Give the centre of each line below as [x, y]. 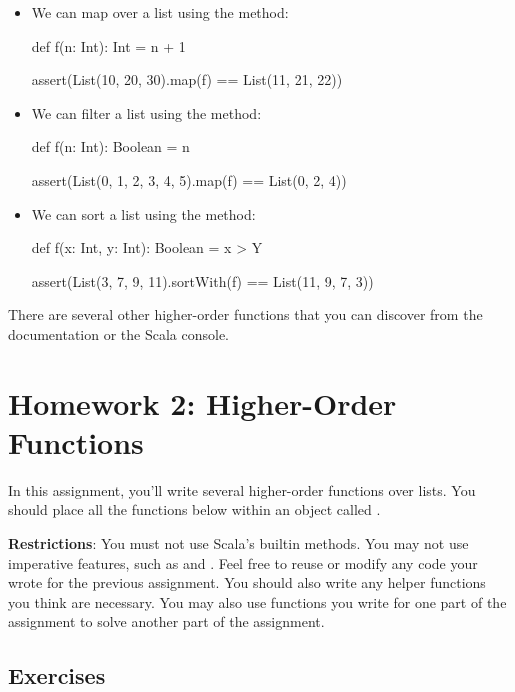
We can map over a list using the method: [160, 12]
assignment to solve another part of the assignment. [166, 621]
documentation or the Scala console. [119, 333]
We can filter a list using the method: [146, 112]
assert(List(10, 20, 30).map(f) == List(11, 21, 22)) [187, 79]
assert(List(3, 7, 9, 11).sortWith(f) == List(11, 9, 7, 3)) [202, 280]
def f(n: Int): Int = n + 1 [108, 45]
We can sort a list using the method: [143, 213]
